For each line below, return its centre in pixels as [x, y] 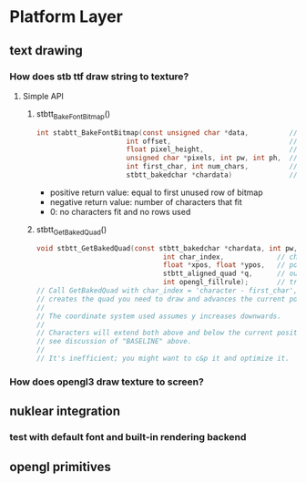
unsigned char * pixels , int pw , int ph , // [212, 158]
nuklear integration [65, 411]
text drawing [46, 51]
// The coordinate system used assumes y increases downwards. [159, 316]
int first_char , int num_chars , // [212, 167]
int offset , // [212, 141]
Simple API [43, 96]
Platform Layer [66, 17]
